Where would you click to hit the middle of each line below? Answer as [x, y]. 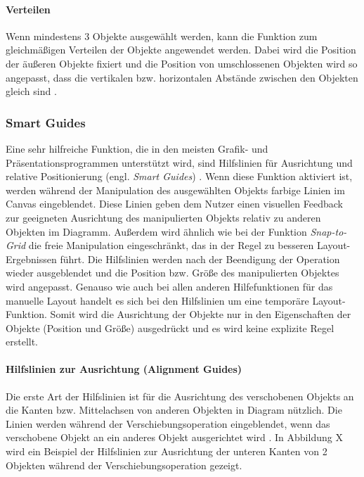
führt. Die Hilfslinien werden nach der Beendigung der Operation [200, 259]
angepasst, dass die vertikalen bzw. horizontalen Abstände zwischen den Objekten [182, 77]
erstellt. [22, 342]
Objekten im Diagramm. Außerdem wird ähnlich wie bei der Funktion [156, 231]
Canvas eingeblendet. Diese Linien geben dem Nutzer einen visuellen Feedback [174, 204]
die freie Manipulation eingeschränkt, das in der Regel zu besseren [171, 245]
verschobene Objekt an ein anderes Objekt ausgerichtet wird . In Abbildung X [174, 437]
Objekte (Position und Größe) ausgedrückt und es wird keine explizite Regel [170, 327]
